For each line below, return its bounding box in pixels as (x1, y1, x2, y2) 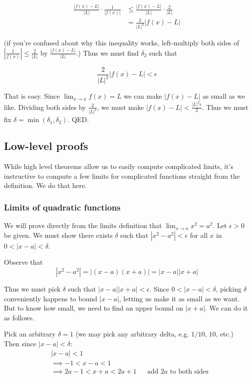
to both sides (170, 368, 209, 375)
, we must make (97, 102, 144, 112)
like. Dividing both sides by (4, 102, 86, 112)
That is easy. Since (4, 91, 60, 101)
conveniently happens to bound (4, 293, 98, 303)
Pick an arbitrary (4, 329, 56, 339)
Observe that (4, 257, 43, 267)
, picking (216, 284, 242, 294)
